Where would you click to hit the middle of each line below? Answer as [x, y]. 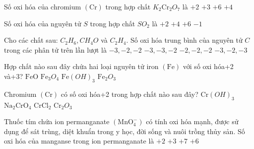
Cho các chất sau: [31, 40]
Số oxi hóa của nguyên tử [43, 23]
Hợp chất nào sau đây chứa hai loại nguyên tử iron [81, 66]
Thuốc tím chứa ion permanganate [57, 121]
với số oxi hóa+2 [208, 66]
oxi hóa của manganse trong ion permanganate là [79, 141]
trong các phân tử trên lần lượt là [55, 49]
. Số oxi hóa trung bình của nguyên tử [184, 40]
